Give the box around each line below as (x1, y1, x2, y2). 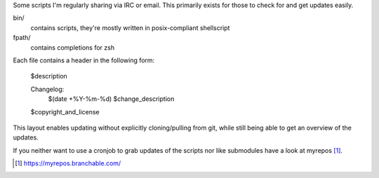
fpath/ (13, 34, 31, 42)
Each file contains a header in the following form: (13, 56, 155, 64)
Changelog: (30, 85, 65, 93)
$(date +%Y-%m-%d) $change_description (48, 95, 175, 103)
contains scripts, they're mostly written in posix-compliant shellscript (30, 23, 230, 32)
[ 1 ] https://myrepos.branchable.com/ (15, 159, 121, 167)
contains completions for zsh (30, 43, 115, 52)
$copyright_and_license (30, 107, 100, 116)
